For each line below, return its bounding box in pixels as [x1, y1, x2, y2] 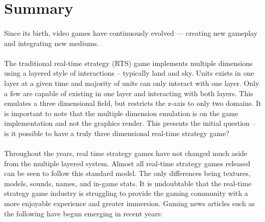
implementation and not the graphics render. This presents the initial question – [4, 118, 256, 128]
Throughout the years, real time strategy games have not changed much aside [4, 148, 248, 159]
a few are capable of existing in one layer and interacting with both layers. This [4, 87, 253, 98]
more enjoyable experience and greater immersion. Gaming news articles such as [4, 198, 255, 209]
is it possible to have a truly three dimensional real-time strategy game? [4, 127, 230, 138]
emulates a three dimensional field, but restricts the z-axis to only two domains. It [4, 98, 261, 108]
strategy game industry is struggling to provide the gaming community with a [4, 188, 248, 198]
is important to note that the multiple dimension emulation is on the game [4, 107, 238, 118]
